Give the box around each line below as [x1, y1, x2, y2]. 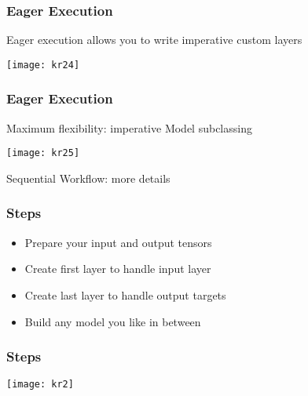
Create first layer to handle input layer [24, 260, 211, 277]
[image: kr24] [6, 59, 80, 71]
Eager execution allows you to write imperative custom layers [6, 31, 302, 48]
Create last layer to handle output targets [24, 286, 226, 303]
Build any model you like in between [24, 313, 201, 329]
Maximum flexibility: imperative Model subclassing [6, 119, 252, 136]
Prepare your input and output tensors [24, 234, 212, 250]
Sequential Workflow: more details [6, 169, 170, 186]
